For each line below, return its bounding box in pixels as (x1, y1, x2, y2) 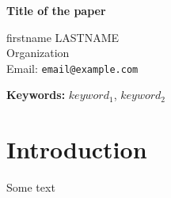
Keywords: (6, 86, 66, 103)
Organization (6, 44, 70, 61)
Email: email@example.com (6, 59, 139, 76)
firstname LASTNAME (6, 29, 120, 45)
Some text (6, 179, 55, 196)
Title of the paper (6, 2, 106, 18)
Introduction (6, 133, 147, 166)
